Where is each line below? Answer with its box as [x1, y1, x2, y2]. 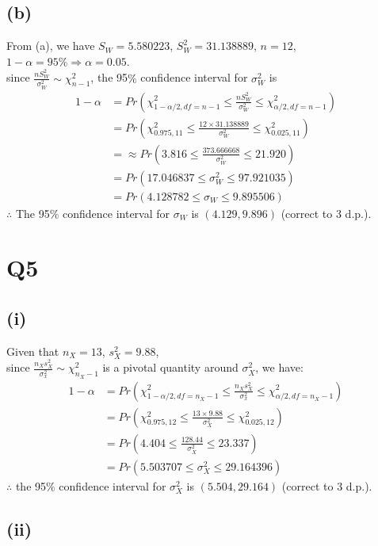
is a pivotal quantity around [102, 359, 239, 376]
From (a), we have [6, 37, 95, 54]
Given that [6, 342, 59, 359]
